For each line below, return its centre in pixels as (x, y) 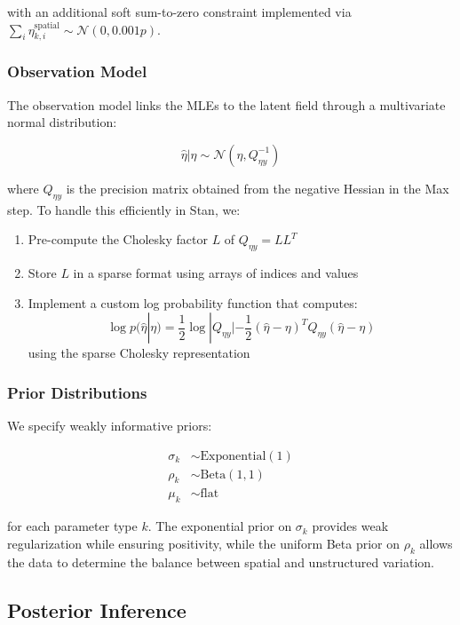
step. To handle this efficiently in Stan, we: (124, 209)
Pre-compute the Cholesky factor (118, 239)
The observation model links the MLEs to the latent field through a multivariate (226, 104)
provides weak (350, 526)
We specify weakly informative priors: (110, 425)
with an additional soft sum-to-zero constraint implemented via (179, 12)
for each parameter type (72, 526)
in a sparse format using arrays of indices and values (216, 272)
